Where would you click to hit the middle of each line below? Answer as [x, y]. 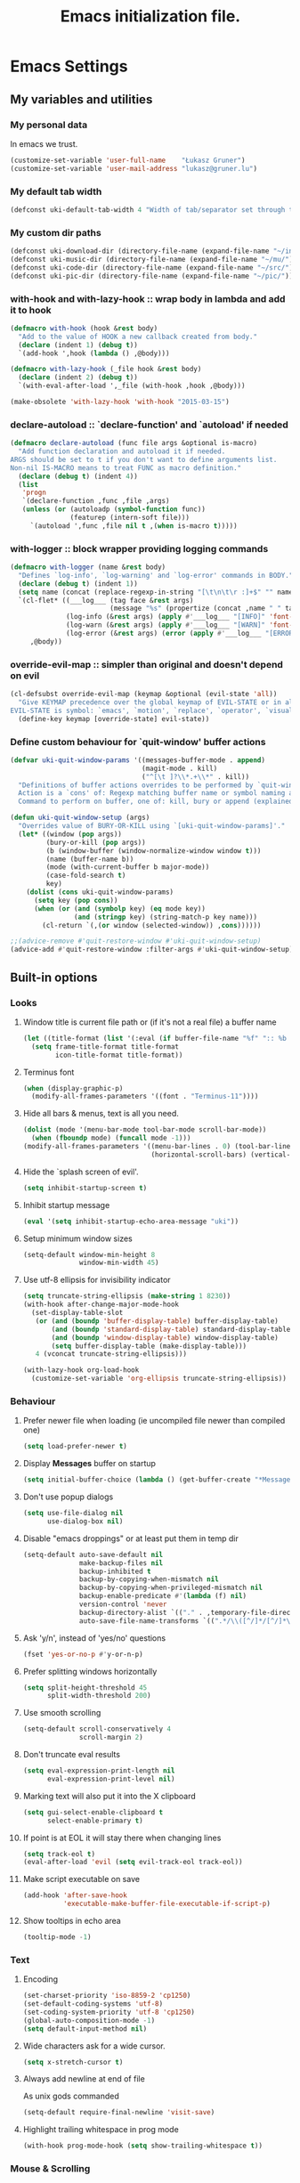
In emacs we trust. [44, 143]
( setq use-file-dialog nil [73, 1513]
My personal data [49, 125]
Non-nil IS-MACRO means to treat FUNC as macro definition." [126, 468]
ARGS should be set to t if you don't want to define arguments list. [144, 459]
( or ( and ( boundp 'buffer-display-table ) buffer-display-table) [157, 1321]
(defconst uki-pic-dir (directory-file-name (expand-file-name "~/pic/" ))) [154, 276]
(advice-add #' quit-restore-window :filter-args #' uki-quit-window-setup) [152, 950]
